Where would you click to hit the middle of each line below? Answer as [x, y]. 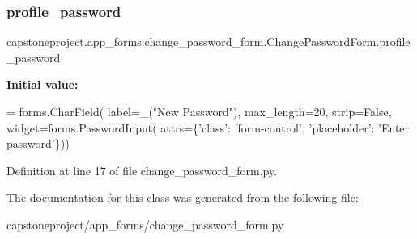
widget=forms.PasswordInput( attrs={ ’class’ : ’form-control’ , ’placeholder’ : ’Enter [208, 127]
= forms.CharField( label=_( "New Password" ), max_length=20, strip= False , [199, 111]
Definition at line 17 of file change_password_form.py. [142, 170]
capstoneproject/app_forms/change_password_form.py [145, 224]
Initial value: [43, 84]
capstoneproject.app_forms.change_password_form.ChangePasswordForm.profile [208, 42]
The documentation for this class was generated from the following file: [183, 197]
